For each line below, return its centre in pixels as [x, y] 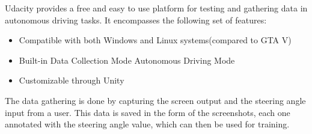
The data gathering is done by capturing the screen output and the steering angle [155, 100]
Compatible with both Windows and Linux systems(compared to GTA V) [155, 40]
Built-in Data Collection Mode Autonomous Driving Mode [127, 60]
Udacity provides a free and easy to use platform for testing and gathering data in [156, 8]
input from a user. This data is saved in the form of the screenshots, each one [148, 112]
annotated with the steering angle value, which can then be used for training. [147, 124]
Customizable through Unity [72, 80]
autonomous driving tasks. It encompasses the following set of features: [136, 20]
